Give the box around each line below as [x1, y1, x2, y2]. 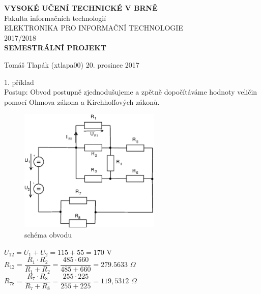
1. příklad [4, 76, 34, 87]
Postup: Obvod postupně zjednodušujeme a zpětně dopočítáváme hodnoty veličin [4, 86, 257, 97]
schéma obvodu [24, 229, 72, 240]
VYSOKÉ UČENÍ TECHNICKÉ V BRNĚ [4, 3, 158, 13]
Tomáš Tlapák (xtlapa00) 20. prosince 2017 [4, 59, 139, 70]
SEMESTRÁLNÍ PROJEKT [4, 42, 106, 53]
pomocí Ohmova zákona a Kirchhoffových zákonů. [4, 96, 160, 107]
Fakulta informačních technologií [4, 12, 106, 23]
